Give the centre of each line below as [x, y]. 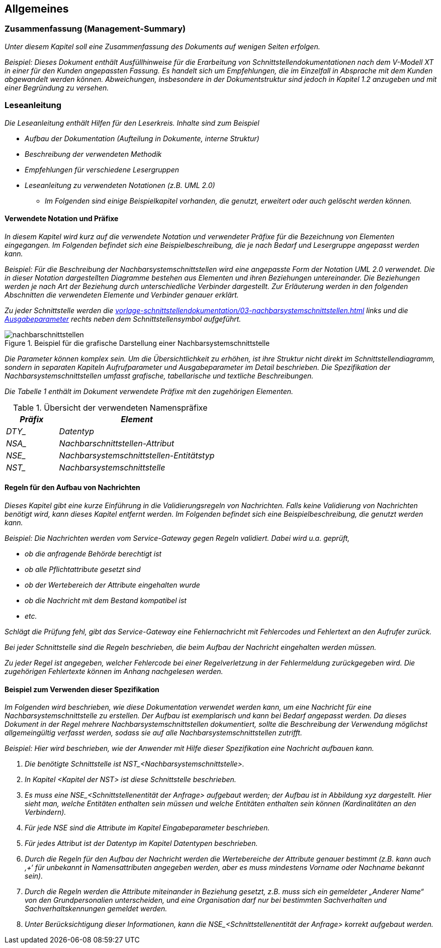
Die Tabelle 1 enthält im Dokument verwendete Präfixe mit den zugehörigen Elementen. [149, 391]
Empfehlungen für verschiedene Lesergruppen [102, 169]
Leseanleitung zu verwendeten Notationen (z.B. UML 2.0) [120, 185]
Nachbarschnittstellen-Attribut [117, 443]
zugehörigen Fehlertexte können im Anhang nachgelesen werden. [114, 671]
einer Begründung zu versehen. [57, 87]
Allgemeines [37, 9]
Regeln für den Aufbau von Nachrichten [72, 488]
